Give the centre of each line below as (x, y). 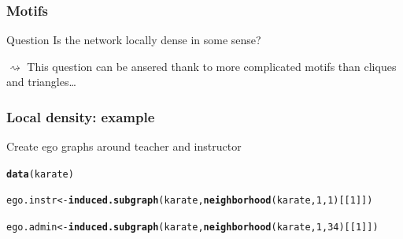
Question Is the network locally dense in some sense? (134, 40)
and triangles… (41, 82)
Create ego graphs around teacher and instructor (124, 146)
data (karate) (40, 174)
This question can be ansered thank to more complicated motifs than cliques (212, 66)
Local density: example (81, 116)
